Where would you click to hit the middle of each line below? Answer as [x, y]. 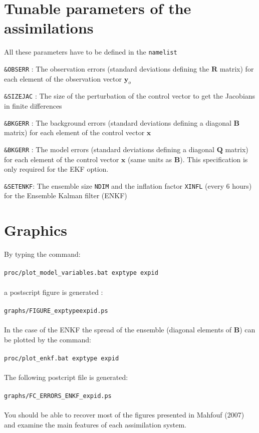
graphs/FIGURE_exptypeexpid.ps [56, 311]
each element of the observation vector [63, 78]
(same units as [150, 159]
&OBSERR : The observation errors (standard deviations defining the [107, 68]
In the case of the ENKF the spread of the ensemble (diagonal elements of [118, 330]
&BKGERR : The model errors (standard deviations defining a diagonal [109, 149]
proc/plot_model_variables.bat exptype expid [81, 273]
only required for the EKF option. [56, 169]
